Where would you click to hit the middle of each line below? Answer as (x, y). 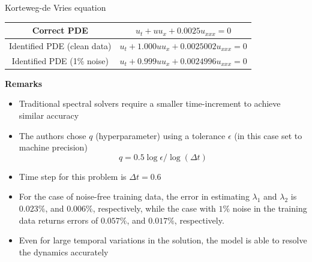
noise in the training (270, 208)
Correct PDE (60, 30)
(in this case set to (268, 135)
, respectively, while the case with (154, 208)
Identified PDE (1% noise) (60, 60)
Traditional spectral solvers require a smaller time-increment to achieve (150, 103)
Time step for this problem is (73, 176)
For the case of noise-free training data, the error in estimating (134, 196)
